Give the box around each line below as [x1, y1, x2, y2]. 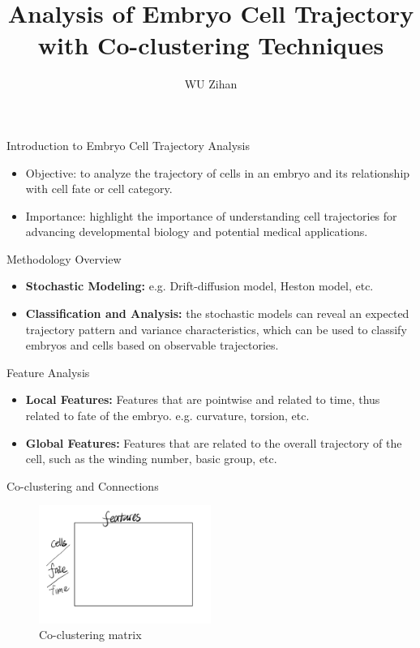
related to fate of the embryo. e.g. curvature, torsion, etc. [25, 407, 310, 424]
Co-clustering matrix [39, 626, 142, 643]
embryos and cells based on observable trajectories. [25, 337, 279, 354]
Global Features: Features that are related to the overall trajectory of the [25, 434, 402, 451]
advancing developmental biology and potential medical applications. [25, 223, 368, 240]
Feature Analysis [6, 363, 90, 380]
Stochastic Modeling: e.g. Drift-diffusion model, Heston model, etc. [25, 277, 374, 294]
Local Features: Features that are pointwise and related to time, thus [25, 391, 380, 408]
